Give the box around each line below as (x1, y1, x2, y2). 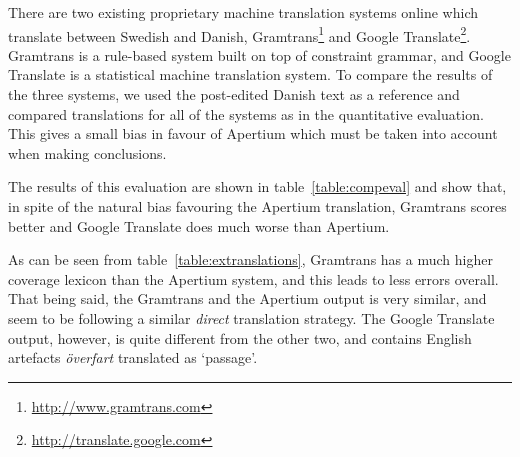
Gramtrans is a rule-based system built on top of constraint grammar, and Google (8, 44, 511, 65)
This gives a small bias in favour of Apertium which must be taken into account (8, 123, 498, 144)
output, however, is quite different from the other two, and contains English (8, 327, 472, 348)
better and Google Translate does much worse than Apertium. (8, 215, 390, 236)
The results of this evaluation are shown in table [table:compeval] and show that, (8, 176, 507, 197)
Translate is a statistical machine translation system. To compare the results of (8, 64, 493, 85)
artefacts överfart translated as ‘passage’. (8, 347, 258, 368)
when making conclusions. (8, 142, 167, 163)
